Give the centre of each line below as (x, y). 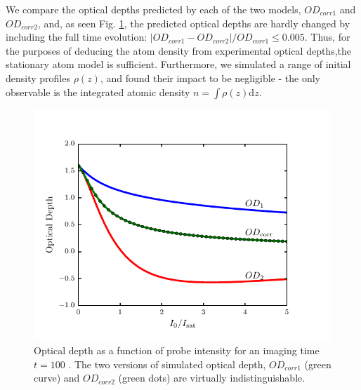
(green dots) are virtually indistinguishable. (212, 378)
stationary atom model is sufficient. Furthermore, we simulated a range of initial (178, 64)
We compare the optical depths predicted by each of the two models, (153, 9)
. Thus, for (327, 37)
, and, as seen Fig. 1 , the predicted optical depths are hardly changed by (194, 23)
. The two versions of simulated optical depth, (167, 364)
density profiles (38, 78)
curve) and (57, 378)
